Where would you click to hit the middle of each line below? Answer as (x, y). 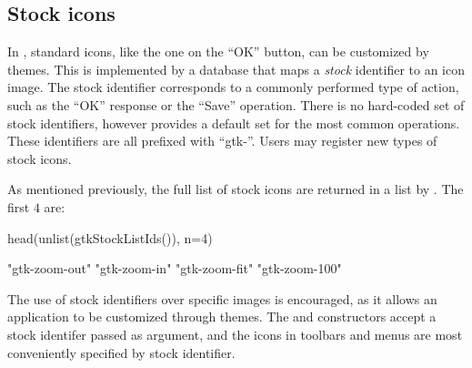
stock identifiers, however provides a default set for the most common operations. (234, 123)
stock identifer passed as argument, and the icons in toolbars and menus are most (235, 334)
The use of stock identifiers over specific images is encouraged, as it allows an (222, 298)
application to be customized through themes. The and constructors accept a (222, 317)
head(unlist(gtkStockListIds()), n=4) (110, 237)
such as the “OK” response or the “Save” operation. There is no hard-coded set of (236, 104)
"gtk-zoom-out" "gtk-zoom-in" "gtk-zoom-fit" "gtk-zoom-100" (175, 268)
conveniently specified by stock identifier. (121, 352)
